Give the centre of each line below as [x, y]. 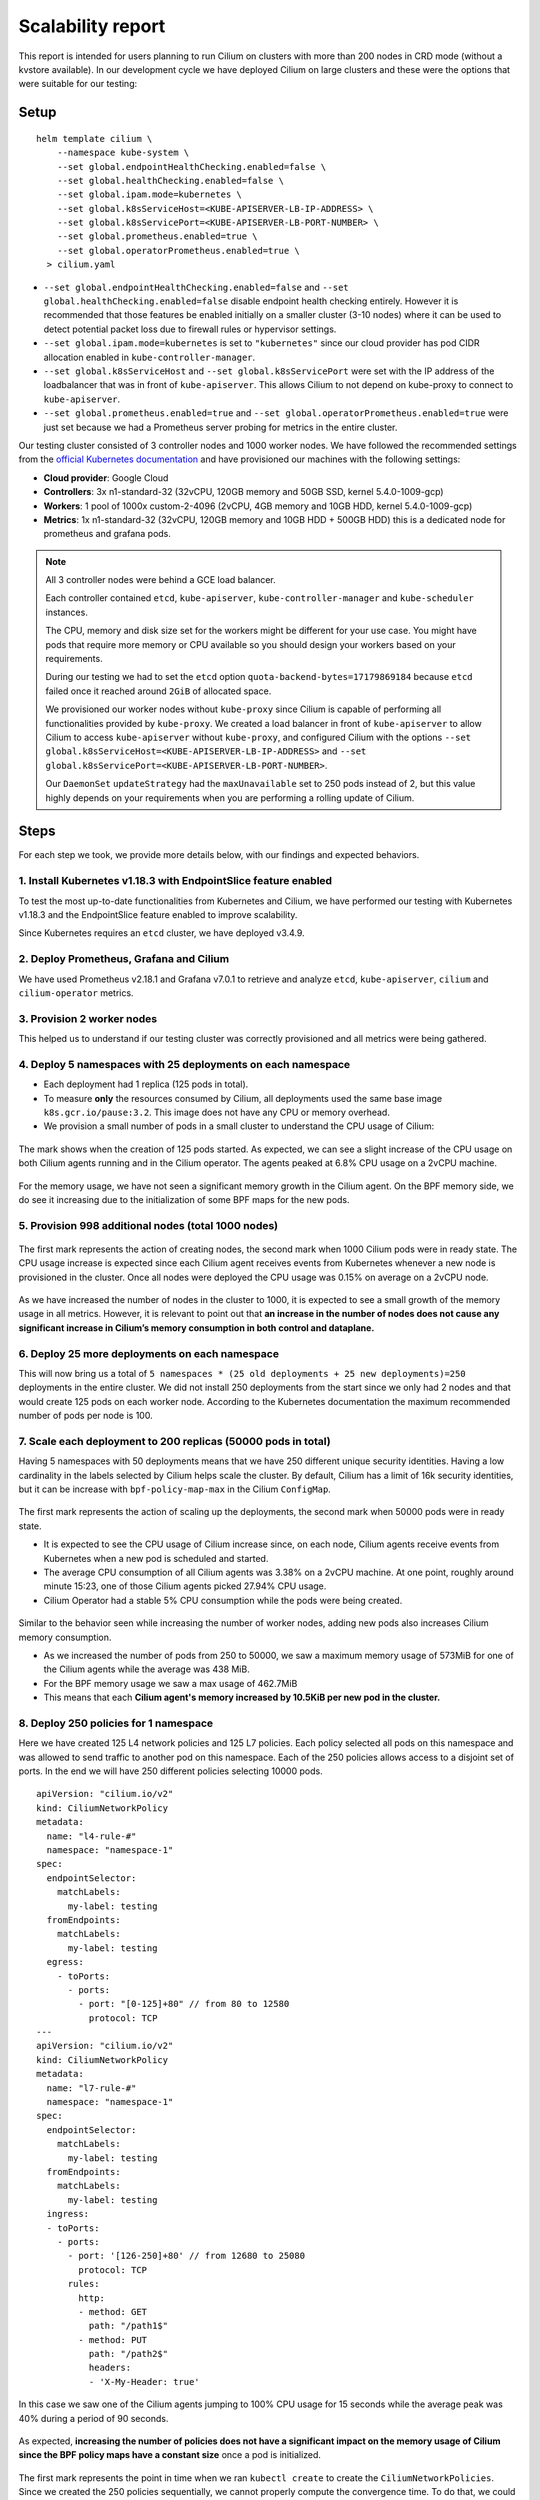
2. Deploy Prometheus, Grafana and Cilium [124, 959]
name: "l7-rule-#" [91, 2088]
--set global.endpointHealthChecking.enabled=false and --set [196, 287]
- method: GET [113, 2311]
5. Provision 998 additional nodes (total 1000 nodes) [148, 1225]
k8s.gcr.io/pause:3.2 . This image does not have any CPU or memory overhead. [216, 1112]
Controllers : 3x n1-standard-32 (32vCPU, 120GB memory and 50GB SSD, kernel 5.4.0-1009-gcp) [243, 492]
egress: [65, 1962]
